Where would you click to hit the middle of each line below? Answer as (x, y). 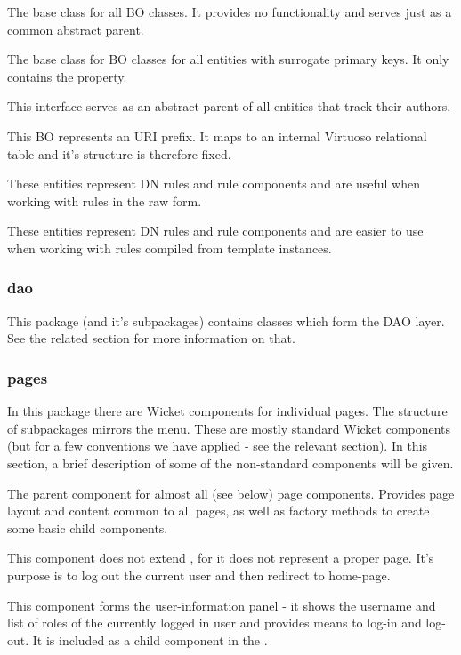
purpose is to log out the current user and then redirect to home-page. (199, 575)
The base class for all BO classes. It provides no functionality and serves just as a (230, 12)
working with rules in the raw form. (105, 200)
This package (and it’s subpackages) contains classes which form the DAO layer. (226, 320)
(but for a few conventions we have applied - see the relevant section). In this (218, 446)
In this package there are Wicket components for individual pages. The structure (227, 411)
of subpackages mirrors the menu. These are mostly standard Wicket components (229, 428)
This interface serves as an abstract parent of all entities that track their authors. (229, 106)
